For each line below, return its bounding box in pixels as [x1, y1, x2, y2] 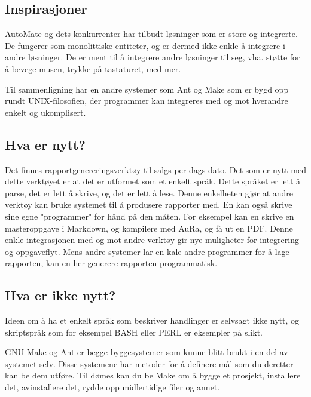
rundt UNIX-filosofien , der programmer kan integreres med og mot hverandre [5, 94, 288, 107]
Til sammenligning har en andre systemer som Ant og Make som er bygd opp [5, 82, 289, 95]
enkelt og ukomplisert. [5, 106, 86, 118]
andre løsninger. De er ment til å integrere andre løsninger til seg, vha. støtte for [5, 51, 300, 63]
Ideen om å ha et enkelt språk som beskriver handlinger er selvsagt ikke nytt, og [5, 314, 300, 327]
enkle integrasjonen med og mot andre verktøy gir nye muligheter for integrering [5, 233, 299, 246]
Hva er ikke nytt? [5, 286, 116, 304]
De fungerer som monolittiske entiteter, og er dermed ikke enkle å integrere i [5, 39, 285, 51]
